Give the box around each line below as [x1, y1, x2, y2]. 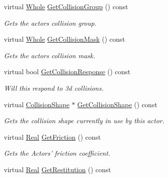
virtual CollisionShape [4, 99, 70, 109]
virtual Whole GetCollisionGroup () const [4, 1, 128, 11]
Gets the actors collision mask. [4, 50, 95, 60]
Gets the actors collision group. [4, 17, 97, 28]
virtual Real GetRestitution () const [4, 164, 111, 174]
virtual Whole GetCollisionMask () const [4, 34, 125, 44]
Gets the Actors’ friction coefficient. [4, 148, 110, 158]
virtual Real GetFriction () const [4, 131, 101, 142]
